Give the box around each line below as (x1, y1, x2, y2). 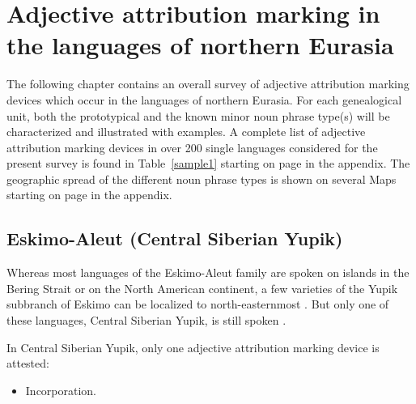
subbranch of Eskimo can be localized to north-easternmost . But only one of (6, 296, 389, 313)
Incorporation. (25, 381, 97, 398)
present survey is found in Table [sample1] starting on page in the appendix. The (6, 155, 410, 172)
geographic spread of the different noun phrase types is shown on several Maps (6, 170, 397, 187)
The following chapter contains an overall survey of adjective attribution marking (6, 75, 410, 92)
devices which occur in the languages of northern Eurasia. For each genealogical (6, 91, 402, 108)
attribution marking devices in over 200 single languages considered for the (6, 138, 378, 155)
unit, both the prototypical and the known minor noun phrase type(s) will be (6, 107, 390, 124)
